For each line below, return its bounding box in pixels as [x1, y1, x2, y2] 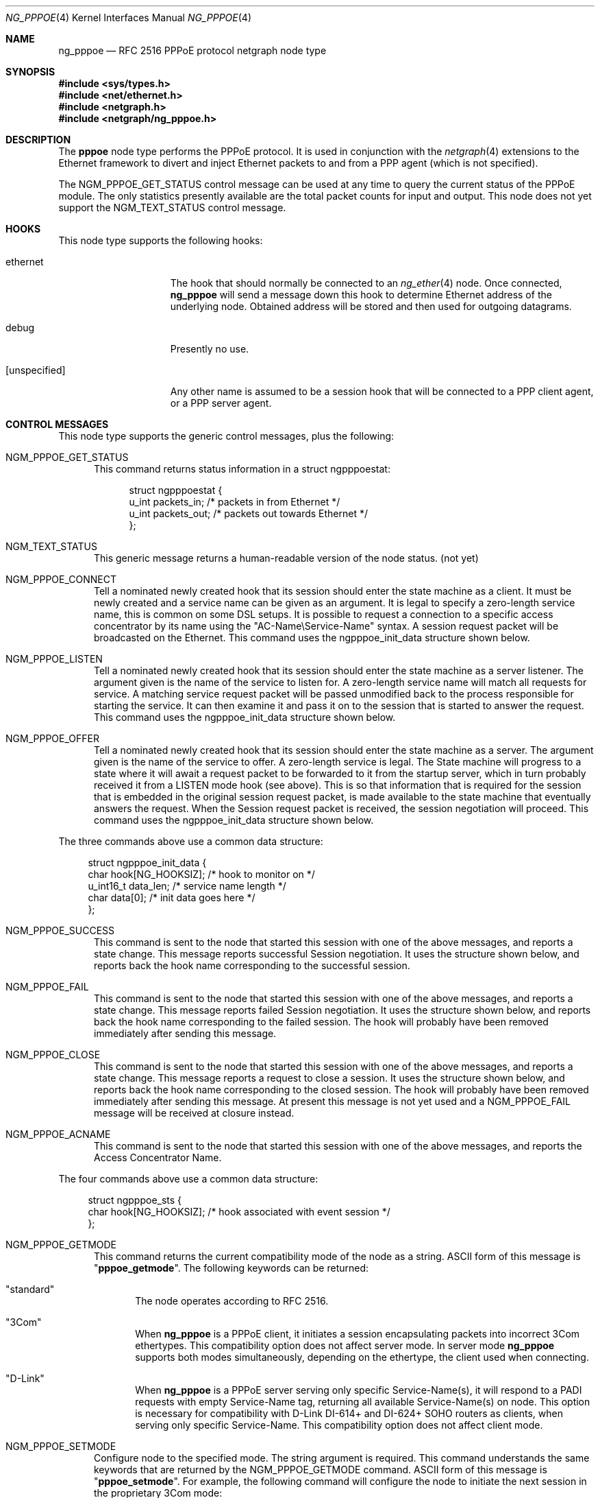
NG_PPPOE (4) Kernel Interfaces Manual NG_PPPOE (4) [5, 12, 252, 23]
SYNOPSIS [5, 66, 55, 78]
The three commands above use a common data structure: [58, 835, 323, 847]
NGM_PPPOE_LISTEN [5, 653, 103, 665]
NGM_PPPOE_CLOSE [5, 1049, 101, 1060]
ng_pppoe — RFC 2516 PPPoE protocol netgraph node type [58, 45, 327, 56]
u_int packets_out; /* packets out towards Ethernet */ [129, 508, 368, 519]
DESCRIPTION [5, 134, 71, 145]
